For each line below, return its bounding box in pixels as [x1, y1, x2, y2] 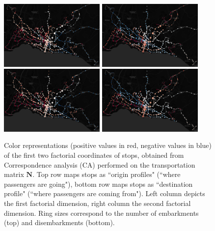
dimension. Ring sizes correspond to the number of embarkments [4, 207, 199, 218]
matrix [4, 169, 24, 179]
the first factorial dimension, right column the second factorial [4, 198, 191, 208]
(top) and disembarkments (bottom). [4, 217, 115, 228]
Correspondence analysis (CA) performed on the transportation [4, 159, 195, 170]
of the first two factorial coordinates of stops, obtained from [4, 149, 184, 160]
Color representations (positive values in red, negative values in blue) [4, 140, 212, 150]
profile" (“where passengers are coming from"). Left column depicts [4, 188, 205, 199]
